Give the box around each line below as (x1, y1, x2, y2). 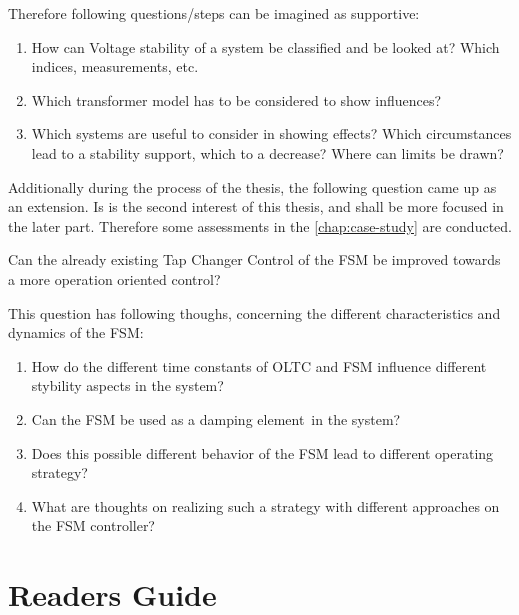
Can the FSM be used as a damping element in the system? (31, 408, 401, 429)
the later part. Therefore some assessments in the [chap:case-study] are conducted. (8, 215, 512, 236)
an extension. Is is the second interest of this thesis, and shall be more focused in (8, 196, 504, 217)
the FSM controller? (31, 515, 155, 536)
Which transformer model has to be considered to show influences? (31, 89, 442, 110)
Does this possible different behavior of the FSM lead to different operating (31, 442, 494, 463)
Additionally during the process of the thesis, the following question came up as (8, 176, 497, 197)
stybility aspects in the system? (31, 375, 224, 396)
